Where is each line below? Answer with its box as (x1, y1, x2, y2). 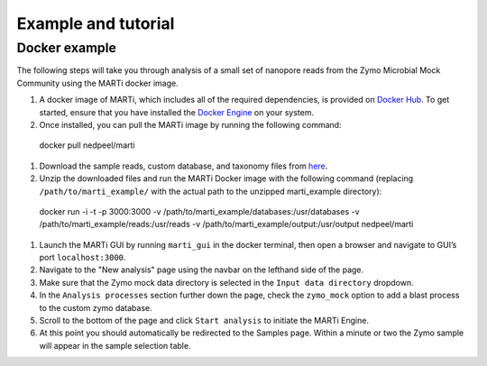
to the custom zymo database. (39, 302, 152, 313)
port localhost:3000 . (39, 252, 126, 263)
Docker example (16, 40, 117, 56)
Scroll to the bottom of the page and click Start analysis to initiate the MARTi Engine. (39, 316, 370, 326)
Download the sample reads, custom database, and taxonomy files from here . (39, 160, 328, 171)
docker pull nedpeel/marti (39, 140, 135, 151)
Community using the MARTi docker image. (16, 78, 179, 88)
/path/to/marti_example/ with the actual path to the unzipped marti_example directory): (39, 186, 382, 197)
